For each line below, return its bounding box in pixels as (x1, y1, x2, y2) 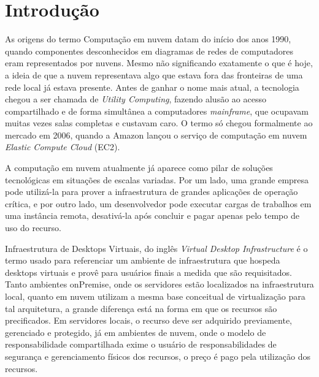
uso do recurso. (5, 221, 62, 234)
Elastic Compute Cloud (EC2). (5, 140, 120, 153)
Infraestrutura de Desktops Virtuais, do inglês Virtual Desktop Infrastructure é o (5, 242, 308, 254)
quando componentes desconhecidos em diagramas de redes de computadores (5, 44, 293, 57)
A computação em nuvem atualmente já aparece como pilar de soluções (5, 161, 273, 174)
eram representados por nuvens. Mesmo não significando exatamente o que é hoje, (5, 56, 313, 69)
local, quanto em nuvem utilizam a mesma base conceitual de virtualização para (5, 290, 306, 302)
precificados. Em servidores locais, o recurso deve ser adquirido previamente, (5, 314, 293, 327)
